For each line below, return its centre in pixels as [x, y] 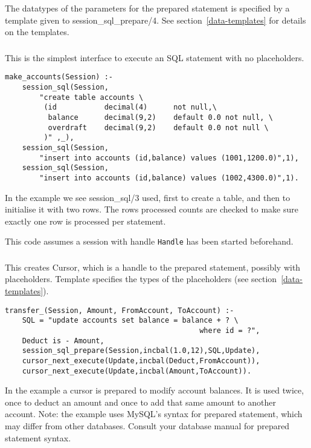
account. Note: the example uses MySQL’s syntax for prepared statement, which [154, 414]
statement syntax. [38, 437]
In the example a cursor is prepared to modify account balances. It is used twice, [155, 390]
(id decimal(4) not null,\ [130, 107]
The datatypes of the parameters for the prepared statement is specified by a [147, 8]
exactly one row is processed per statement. [85, 221]
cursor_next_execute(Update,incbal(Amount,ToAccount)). [137, 371]
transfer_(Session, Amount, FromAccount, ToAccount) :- [120, 310]
